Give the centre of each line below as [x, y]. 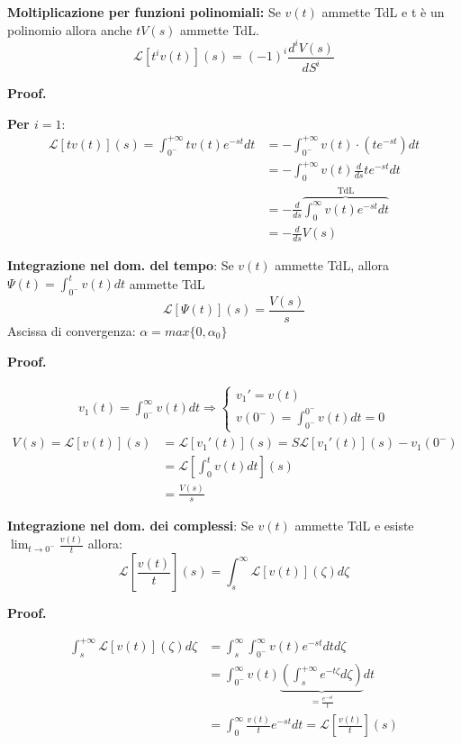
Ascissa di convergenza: [72, 331]
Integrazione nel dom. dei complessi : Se [131, 526]
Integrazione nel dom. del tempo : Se [121, 265]
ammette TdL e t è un [383, 12]
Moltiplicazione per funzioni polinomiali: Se [144, 12]
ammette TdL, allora [332, 265]
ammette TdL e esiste [354, 526]
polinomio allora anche [70, 29]
